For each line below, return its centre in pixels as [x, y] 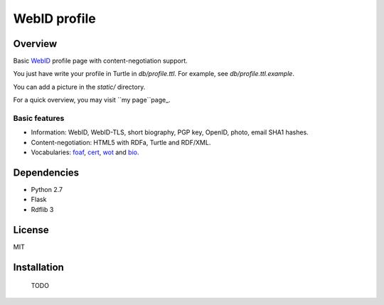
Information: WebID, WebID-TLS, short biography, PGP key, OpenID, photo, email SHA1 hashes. [170, 132]
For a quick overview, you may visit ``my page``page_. [92, 100]
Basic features [39, 118]
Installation [38, 267]
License [31, 230]
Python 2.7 [47, 190]
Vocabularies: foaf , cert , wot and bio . [85, 152]
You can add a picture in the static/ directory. [79, 87]
